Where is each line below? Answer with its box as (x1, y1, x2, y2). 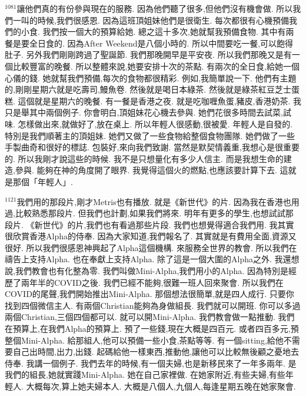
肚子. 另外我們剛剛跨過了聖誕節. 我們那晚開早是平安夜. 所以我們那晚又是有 (5, 48, 292, 61)
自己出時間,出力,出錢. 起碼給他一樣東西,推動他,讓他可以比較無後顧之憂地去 (12, 345, 300, 358)
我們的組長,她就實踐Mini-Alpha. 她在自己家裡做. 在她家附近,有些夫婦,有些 (5, 368, 285, 381)
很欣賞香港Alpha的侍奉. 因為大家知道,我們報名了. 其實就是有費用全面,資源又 (5, 230, 297, 242)
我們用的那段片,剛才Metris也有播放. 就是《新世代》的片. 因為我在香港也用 (16, 195, 300, 207)
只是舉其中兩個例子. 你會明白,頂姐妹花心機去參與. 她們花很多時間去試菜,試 (5, 106, 291, 118)
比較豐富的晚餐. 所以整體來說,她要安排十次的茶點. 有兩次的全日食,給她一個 (12, 60, 300, 72)
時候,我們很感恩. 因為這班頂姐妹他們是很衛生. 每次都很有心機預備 (37, 14, 289, 26)
